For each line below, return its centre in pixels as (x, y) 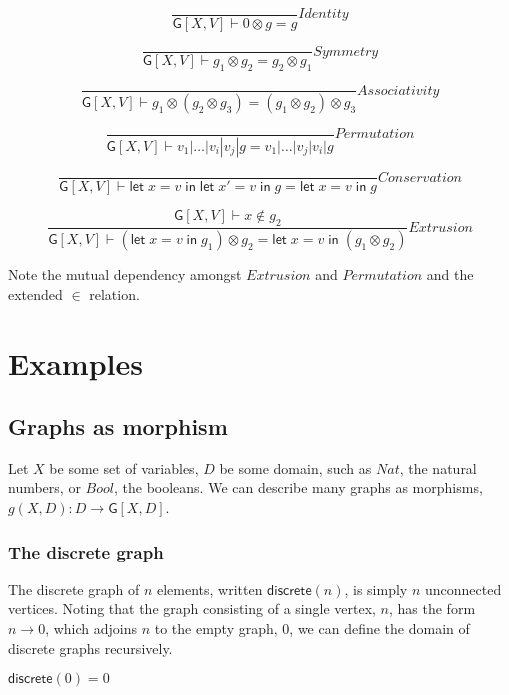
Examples (75, 362)
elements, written (209, 588)
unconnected (463, 588)
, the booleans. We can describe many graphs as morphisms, (298, 487)
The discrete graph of (74, 588)
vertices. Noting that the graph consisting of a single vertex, (192, 608)
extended (35, 293)
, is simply (376, 588)
